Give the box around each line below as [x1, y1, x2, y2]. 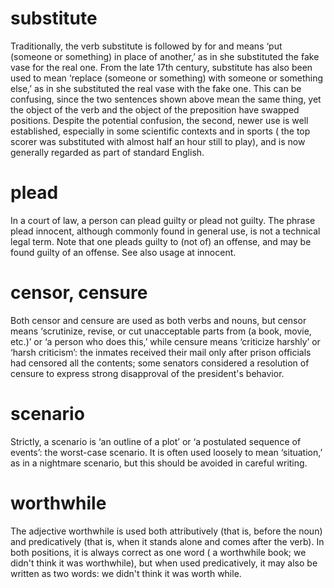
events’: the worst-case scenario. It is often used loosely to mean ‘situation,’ [10, 446, 323, 458]
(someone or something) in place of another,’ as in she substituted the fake [10, 50, 320, 62]
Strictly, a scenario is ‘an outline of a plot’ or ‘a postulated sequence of [10, 435, 302, 447]
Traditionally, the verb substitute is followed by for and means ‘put [10, 40, 283, 52]
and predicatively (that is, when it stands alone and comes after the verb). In [10, 535, 325, 547]
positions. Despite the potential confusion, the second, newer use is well [10, 114, 309, 126]
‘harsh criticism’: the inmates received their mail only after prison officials [10, 346, 312, 358]
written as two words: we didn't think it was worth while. [10, 567, 242, 579]
